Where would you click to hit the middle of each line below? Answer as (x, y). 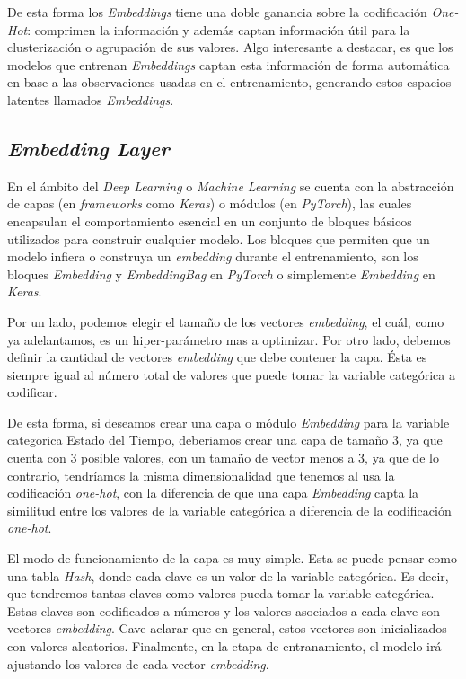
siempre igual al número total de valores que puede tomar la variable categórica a (231, 374)
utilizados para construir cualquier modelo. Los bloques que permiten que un (219, 238)
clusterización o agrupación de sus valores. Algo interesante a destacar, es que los (230, 47)
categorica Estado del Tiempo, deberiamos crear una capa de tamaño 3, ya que (225, 440)
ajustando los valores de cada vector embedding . (138, 663)
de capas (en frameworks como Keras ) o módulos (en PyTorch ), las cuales (210, 203)
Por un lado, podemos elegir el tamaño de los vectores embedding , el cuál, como (226, 321)
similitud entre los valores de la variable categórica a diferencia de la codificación (229, 510)
